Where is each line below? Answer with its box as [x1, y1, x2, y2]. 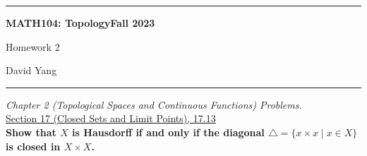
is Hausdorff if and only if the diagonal [72, 124, 265, 139]
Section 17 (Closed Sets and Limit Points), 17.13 [6, 111, 216, 126]
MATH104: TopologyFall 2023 [6, 16, 155, 30]
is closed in [6, 138, 61, 153]
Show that [6, 124, 56, 139]
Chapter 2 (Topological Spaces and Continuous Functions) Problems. [6, 97, 302, 112]
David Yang [6, 63, 57, 78]
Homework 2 [6, 39, 60, 54]
